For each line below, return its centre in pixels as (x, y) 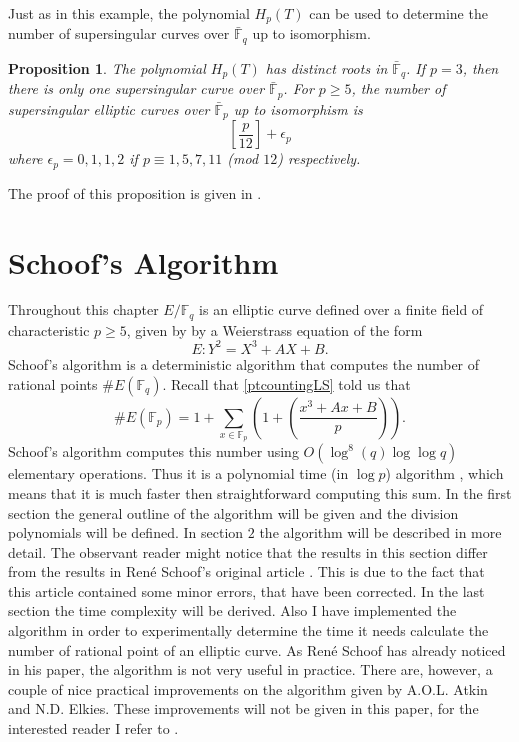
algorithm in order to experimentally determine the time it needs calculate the (248, 630)
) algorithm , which (444, 473)
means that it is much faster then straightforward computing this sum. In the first (260, 492)
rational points (53, 383)
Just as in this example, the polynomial (129, 13)
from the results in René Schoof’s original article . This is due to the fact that (246, 571)
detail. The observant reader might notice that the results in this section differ (248, 551)
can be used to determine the (398, 13)
